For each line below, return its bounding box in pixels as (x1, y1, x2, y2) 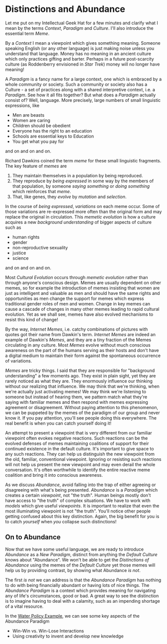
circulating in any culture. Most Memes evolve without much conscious (5, 342, 151, 348)
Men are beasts (12, 112, 45, 118)
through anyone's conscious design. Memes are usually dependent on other (5, 280, 162, 286)
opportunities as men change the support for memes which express (5, 295, 144, 301)
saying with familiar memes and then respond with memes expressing (5, 399, 148, 405)
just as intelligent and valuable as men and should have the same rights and (5, 290, 160, 296)
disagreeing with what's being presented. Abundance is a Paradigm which (5, 487, 158, 493)
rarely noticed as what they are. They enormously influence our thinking (5, 378, 153, 384)
